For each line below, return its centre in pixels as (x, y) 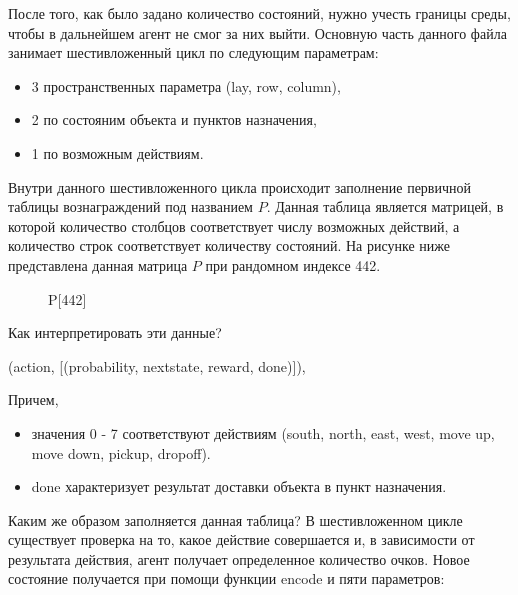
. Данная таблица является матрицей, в (385, 206)
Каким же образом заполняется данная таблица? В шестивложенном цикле (235, 519)
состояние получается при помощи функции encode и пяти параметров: (226, 578)
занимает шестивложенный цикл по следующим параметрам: (193, 52)
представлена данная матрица (98, 264)
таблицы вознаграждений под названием (130, 206)
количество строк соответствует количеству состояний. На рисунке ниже (229, 245)
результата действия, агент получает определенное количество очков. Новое (239, 558)
